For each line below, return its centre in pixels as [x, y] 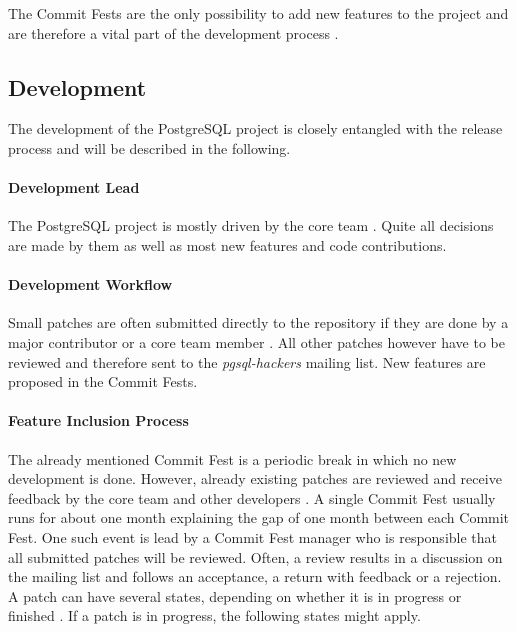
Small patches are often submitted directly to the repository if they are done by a [258, 322]
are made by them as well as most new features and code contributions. [227, 244]
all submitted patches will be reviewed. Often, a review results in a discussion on [255, 556]
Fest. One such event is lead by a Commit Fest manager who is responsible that [253, 536]
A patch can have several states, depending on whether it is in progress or [235, 595]
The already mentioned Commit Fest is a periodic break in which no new [232, 458]
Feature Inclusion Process [98, 420]
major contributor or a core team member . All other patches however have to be [256, 341]
